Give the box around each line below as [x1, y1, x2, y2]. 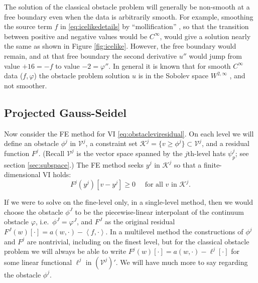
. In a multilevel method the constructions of [105, 226, 243, 236]
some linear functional [4, 256, 72, 267]
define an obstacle [4, 138, 59, 149]
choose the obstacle [4, 206, 63, 217]
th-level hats [187, 148, 226, 158]
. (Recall [38, 148, 65, 158]
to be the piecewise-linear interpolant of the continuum [75, 206, 244, 217]
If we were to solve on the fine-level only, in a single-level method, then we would [4, 197, 253, 207]
